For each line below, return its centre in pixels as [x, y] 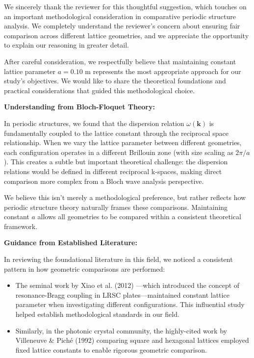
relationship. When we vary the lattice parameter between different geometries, [123, 142]
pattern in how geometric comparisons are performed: [85, 268]
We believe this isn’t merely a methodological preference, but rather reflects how [125, 197]
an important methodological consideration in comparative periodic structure [120, 16]
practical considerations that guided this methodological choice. [100, 90]
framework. [21, 226]
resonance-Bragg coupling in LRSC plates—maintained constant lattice [122, 294]
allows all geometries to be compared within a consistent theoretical [139, 217]
